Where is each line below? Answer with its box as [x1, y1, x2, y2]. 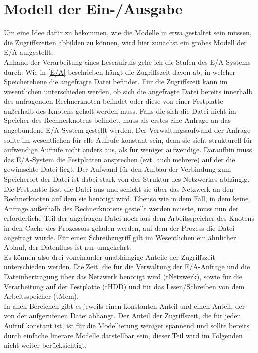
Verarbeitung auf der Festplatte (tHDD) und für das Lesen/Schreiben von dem [4, 281, 245, 291]
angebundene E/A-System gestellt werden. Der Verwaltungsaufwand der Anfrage [4, 125, 251, 135]
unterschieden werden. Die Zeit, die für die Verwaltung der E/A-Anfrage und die [4, 261, 250, 272]
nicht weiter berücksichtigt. [4, 340, 86, 350]
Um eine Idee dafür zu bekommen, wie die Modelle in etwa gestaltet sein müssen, [4, 27, 252, 38]
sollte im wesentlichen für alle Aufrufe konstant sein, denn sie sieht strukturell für [4, 134, 253, 145]
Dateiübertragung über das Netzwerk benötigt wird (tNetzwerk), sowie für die [4, 271, 242, 281]
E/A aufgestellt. [4, 47, 53, 57]
